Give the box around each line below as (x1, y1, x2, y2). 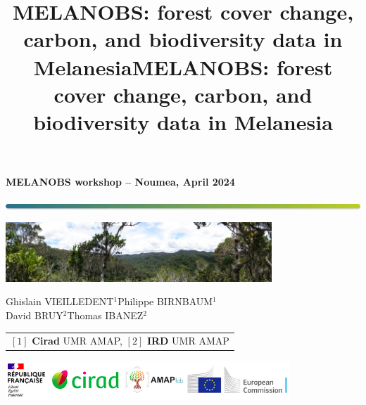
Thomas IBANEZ (67, 307, 144, 322)
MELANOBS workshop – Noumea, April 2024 (6, 174, 235, 189)
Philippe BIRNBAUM (118, 294, 213, 309)
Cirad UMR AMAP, (32, 333, 122, 348)
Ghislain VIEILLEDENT (6, 294, 114, 309)
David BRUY (6, 307, 63, 322)
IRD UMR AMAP (146, 333, 229, 348)
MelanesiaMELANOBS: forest (33, 52, 333, 81)
